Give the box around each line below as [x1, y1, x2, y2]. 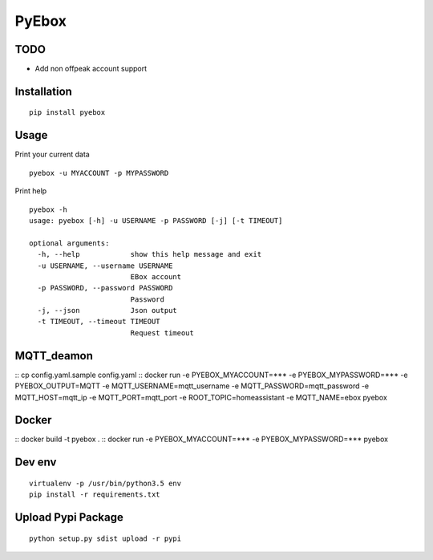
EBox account [130, 272, 182, 281]
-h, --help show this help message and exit [37, 250, 262, 259]
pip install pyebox [29, 108, 106, 117]
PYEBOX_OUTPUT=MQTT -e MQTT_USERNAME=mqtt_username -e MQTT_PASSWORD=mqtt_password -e [14, 381, 370, 391]
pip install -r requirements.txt [29, 490, 160, 499]
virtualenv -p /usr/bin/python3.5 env [29, 478, 182, 488]
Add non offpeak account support [34, 64, 148, 74]
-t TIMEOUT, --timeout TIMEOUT [37, 317, 160, 327]
